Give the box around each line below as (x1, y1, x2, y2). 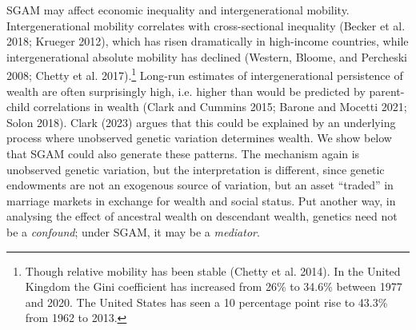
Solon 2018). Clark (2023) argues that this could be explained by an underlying (6, 113, 396, 130)
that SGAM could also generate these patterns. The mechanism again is (6, 145, 360, 161)
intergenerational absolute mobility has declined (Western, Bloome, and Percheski (6, 48, 407, 65)
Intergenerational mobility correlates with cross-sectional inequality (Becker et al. (6, 17, 406, 34)
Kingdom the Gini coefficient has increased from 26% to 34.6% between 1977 (25, 278, 402, 295)
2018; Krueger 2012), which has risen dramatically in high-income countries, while (6, 33, 409, 50)
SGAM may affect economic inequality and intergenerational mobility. (6, 2, 350, 18)
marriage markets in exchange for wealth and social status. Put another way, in (6, 192, 396, 209)
